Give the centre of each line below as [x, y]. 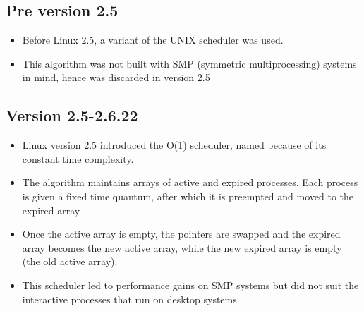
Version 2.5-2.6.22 [72, 115]
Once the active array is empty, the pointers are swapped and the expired [181, 234]
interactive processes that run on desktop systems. [131, 299]
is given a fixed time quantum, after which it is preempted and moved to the [188, 196]
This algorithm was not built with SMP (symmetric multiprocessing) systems [189, 63]
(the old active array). [70, 261]
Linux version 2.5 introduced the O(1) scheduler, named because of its [174, 145]
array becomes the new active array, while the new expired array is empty [182, 247]
